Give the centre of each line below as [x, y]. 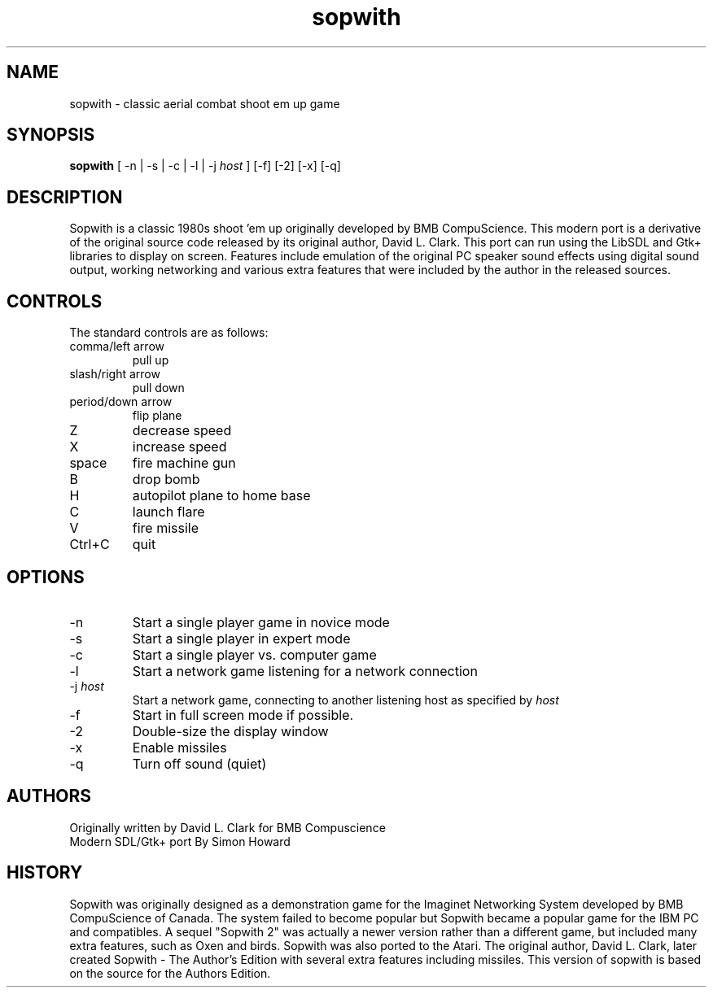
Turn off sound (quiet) [199, 763]
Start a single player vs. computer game [254, 654]
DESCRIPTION [65, 197]
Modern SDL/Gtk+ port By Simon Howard [180, 841]
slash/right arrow [115, 374]
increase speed [179, 447]
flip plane [157, 416]
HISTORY [45, 873]
